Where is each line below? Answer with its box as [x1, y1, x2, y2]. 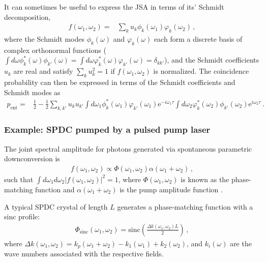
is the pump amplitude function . [120, 184, 223, 194]
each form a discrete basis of [154, 34, 243, 44]
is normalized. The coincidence [153, 66, 249, 76]
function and [35, 184, 75, 194]
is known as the [181, 173, 229, 184]
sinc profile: [4, 211, 40, 222]
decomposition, [4, 11, 51, 22]
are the [230, 238, 252, 248]
